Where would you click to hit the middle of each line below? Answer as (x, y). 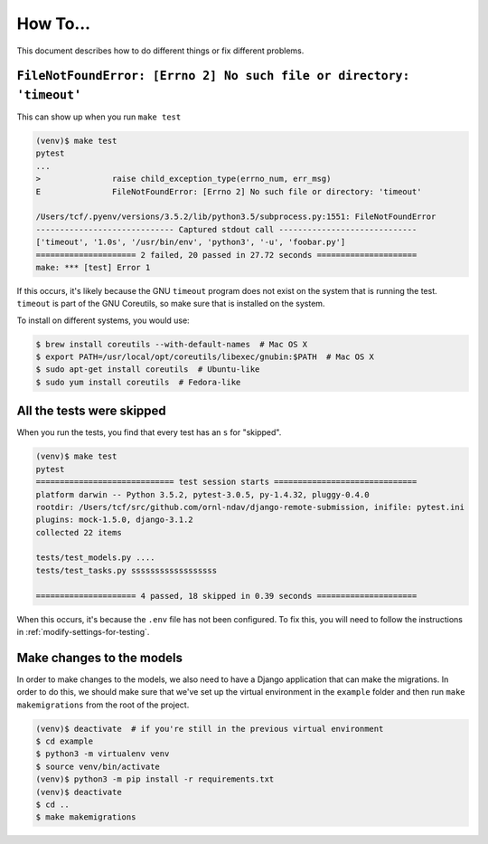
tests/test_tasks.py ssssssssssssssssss (126, 570)
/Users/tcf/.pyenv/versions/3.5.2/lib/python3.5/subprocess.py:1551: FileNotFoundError (236, 217)
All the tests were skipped (91, 411)
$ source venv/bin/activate (98, 766)
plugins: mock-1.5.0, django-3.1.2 (114, 520)
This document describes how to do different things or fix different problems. (160, 51)
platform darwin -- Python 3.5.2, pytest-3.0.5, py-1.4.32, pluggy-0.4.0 (202, 494)
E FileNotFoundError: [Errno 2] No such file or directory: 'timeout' (229, 191)
